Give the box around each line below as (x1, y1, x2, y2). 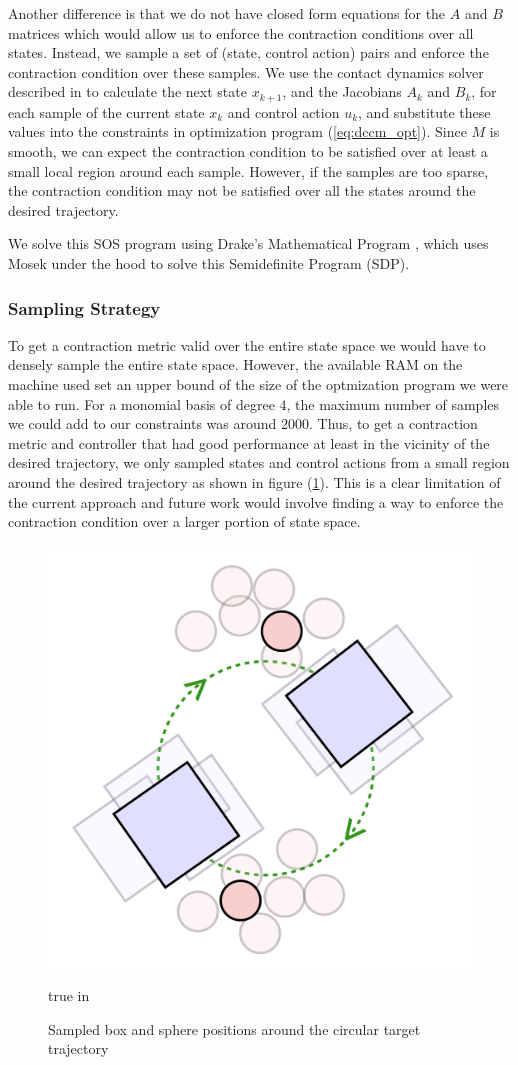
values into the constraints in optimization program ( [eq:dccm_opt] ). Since (8, 121, 467, 142)
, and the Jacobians (282, 81, 402, 102)
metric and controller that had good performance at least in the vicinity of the (8, 432, 490, 453)
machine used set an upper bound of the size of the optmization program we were (8, 373, 509, 394)
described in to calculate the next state (8, 81, 247, 102)
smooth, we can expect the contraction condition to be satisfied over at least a (8, 141, 488, 162)
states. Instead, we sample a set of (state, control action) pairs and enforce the (8, 42, 489, 63)
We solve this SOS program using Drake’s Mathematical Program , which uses (8, 233, 489, 254)
